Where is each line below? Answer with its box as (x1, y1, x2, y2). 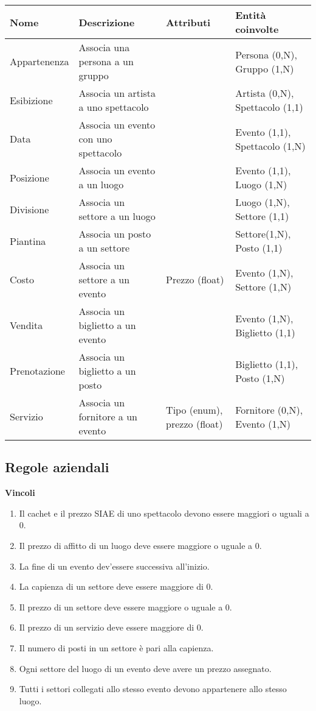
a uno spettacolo (78, 100, 149, 114)
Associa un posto (78, 227, 151, 241)
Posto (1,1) (235, 241, 283, 255)
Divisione (10, 202, 49, 216)
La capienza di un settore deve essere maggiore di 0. (19, 580, 213, 593)
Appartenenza (10, 54, 69, 68)
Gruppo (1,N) (235, 61, 294, 76)
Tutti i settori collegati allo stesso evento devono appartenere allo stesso (19, 682, 287, 695)
